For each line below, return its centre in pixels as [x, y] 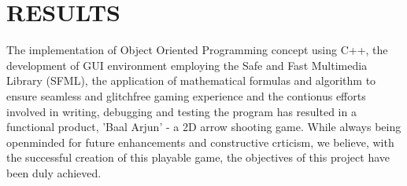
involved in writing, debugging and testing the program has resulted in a [181, 111]
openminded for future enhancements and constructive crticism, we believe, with [200, 142]
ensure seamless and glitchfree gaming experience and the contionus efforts [186, 95]
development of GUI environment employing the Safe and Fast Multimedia [187, 65]
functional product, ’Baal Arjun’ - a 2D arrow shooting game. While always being [204, 127]
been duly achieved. [54, 172]
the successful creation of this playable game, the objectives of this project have [198, 157]
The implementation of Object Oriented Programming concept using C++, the [197, 50]
